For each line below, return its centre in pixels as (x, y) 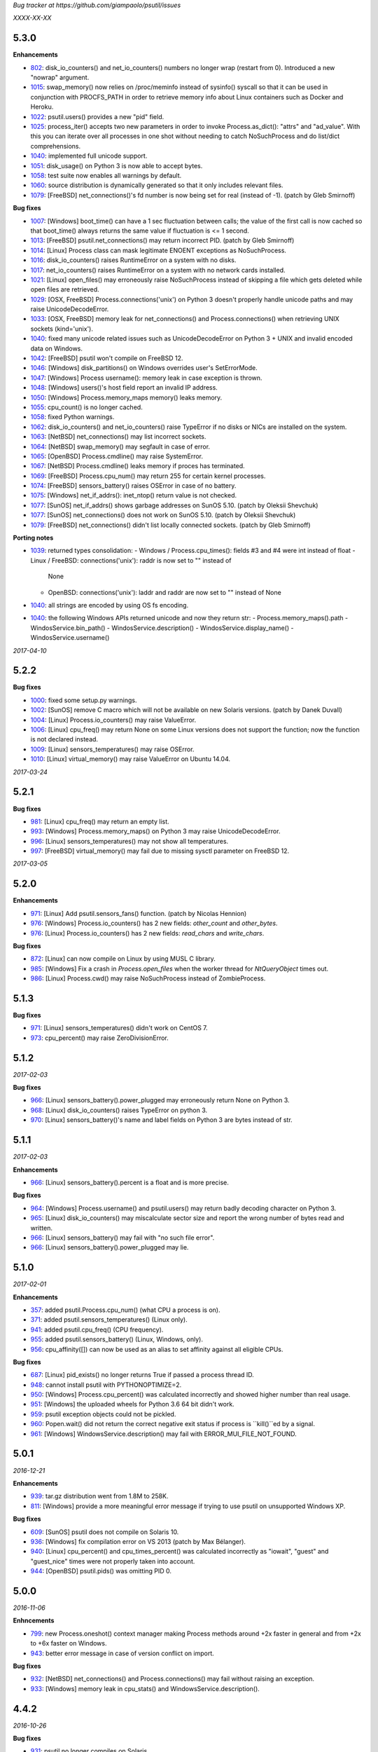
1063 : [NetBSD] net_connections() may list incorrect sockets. (118, 437)
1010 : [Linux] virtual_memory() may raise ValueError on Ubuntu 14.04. (131, 759)
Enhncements (34, 1621)
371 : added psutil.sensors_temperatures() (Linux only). (109, 1320)
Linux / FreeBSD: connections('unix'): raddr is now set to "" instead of (131, 560)
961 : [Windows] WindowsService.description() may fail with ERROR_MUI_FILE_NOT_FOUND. (163, 1434)
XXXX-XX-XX (32, 18)
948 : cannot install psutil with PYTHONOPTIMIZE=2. (106, 1385)
